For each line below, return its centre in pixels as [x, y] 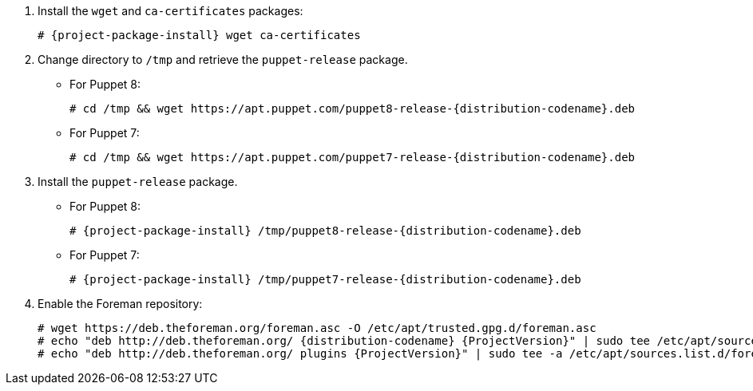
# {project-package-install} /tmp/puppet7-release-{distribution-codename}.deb [325, 279]
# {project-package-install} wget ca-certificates [199, 35]
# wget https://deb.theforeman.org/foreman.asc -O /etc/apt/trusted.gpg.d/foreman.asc [317, 328]
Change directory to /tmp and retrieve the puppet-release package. [223, 59]
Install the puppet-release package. [138, 182]
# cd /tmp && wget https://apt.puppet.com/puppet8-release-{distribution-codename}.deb [353, 109]
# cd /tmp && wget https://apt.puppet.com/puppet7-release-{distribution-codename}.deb [353, 157]
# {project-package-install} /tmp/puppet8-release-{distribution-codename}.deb [325, 231]
